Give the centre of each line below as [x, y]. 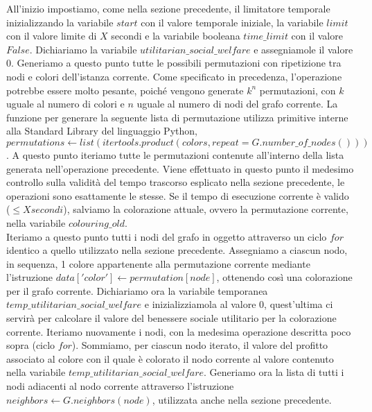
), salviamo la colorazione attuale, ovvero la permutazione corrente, [206, 209]
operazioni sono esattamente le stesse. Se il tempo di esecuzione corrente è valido [178, 195]
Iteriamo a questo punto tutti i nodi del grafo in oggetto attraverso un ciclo [167, 236]
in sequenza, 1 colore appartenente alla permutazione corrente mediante [158, 263]
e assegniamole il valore [303, 49]
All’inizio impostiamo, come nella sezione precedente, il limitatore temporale [168, 8]
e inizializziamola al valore [200, 304]
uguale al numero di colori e [65, 104]
